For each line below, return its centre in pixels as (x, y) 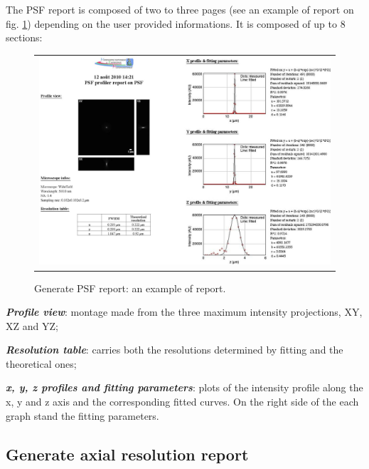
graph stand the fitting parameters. (82, 415)
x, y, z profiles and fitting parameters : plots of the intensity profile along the (184, 387)
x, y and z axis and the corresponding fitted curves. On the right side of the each (182, 402)
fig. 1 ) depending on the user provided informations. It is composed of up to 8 (176, 23)
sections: (24, 37)
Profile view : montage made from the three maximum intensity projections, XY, (184, 312)
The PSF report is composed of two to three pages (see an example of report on (180, 9)
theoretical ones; (41, 363)
